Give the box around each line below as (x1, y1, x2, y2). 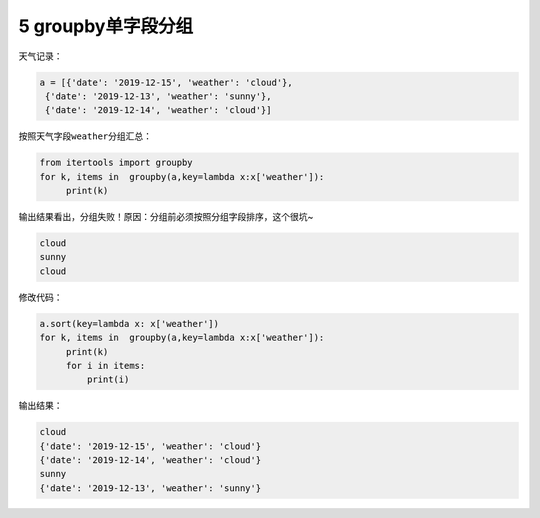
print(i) (86, 374, 130, 385)
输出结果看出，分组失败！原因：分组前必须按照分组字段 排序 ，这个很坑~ (18, 211, 314, 223)
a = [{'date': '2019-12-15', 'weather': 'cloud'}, (39, 76, 294, 88)
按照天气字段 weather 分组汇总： (18, 130, 153, 142)
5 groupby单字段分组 (18, 15, 194, 37)
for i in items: (65, 360, 146, 371)
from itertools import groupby (39, 157, 194, 169)
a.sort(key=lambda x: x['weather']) (39, 318, 220, 329)
